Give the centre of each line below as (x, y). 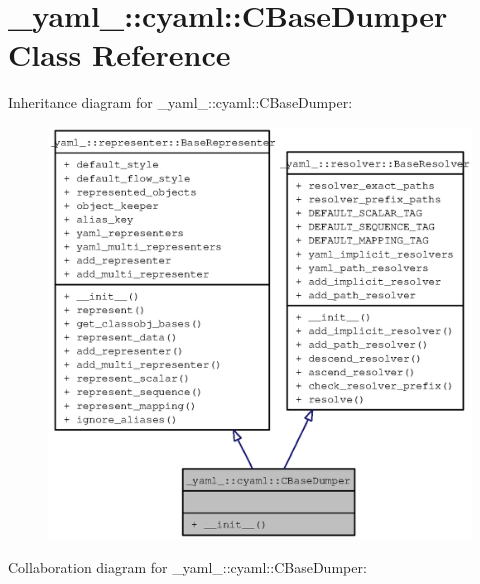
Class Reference (119, 54)
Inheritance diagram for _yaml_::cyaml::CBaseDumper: (180, 102)
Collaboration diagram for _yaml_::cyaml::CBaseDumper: (187, 566)
